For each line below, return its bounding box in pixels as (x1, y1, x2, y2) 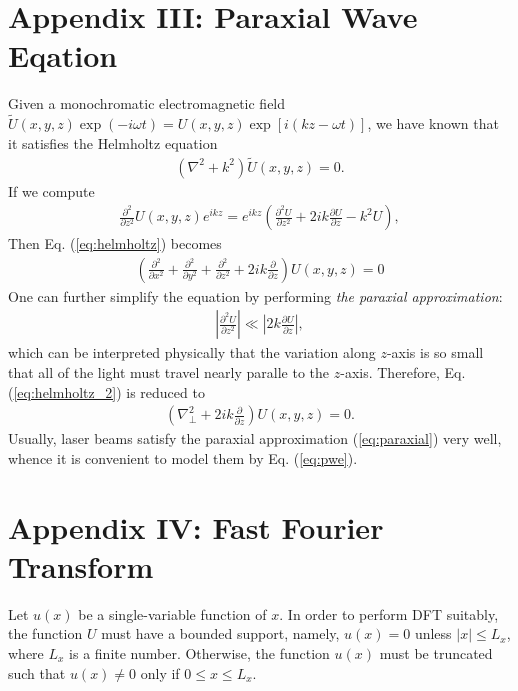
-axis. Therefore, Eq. (340, 362, 466, 383)
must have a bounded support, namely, (101, 623, 340, 644)
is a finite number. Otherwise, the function (69, 642, 330, 663)
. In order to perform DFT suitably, (279, 603, 499, 624)
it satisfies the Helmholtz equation (8, 132, 218, 153)
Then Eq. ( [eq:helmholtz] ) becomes (8, 233, 222, 254)
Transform (8, 545, 154, 586)
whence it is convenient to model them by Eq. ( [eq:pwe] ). (8, 447, 358, 468)
